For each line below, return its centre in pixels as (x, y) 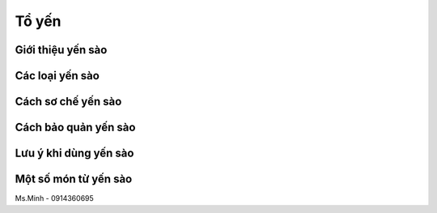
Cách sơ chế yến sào (68, 102)
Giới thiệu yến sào (61, 50)
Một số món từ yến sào (74, 179)
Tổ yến (38, 21)
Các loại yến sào (57, 76)
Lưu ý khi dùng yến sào (74, 153)
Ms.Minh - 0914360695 (55, 198)
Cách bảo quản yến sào (75, 128)
